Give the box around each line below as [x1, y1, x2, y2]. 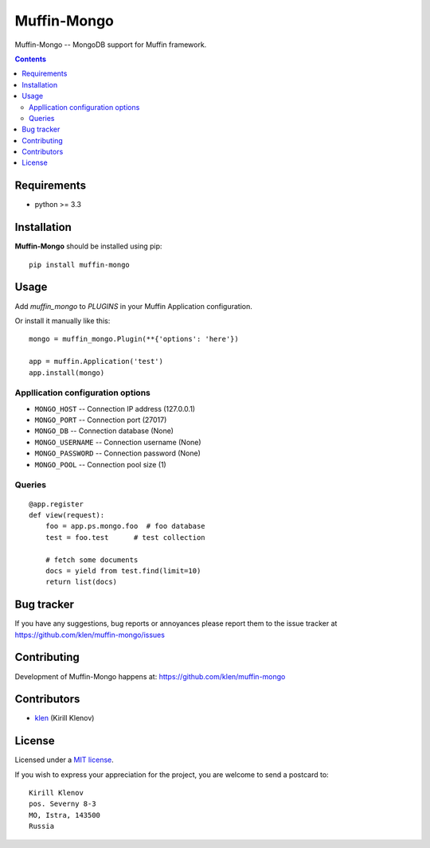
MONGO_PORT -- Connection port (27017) [34, 415, 167, 425]
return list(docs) [45, 577, 118, 587]
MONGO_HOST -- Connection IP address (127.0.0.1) [34, 404, 195, 413]
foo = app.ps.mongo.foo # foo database [45, 522, 206, 531]
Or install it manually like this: [14, 315, 111, 326]
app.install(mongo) [29, 368, 105, 377]
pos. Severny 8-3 [29, 799, 96, 808]
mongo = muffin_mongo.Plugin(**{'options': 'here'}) [29, 334, 239, 344]
